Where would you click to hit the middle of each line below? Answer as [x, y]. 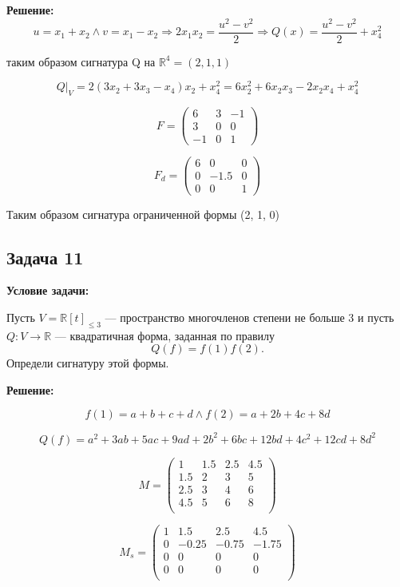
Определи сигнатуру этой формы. [88, 363]
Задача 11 [45, 257]
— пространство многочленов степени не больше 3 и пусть [250, 317]
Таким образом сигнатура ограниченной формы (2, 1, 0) [143, 214]
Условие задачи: [48, 290]
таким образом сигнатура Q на [81, 61]
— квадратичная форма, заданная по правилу [165, 335]
